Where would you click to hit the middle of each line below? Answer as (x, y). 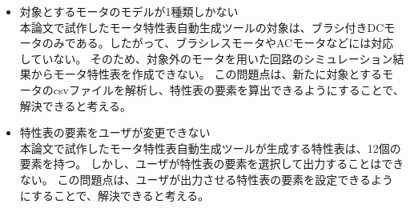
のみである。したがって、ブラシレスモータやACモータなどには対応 (218, 43)
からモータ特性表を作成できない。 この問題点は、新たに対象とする (207, 74)
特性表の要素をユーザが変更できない (115, 132)
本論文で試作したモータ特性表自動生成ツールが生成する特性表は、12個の (210, 148)
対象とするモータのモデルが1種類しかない (129, 11)
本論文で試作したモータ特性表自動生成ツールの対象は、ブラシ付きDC (202, 27)
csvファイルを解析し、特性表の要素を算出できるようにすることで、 (229, 89)
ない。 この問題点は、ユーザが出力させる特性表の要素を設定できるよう (206, 179)
